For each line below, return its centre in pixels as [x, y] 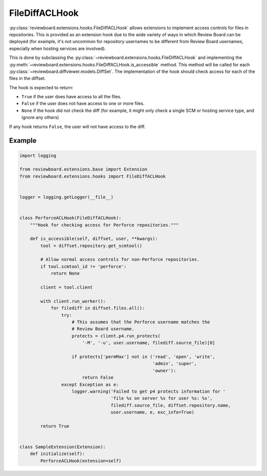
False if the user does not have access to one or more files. [83, 104]
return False [98, 378]
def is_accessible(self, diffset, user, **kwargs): [94, 239]
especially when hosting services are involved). [58, 48]
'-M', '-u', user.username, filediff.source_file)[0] [148, 343]
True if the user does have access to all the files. [71, 97]
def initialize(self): [57, 454]
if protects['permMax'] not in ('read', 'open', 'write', [143, 357]
